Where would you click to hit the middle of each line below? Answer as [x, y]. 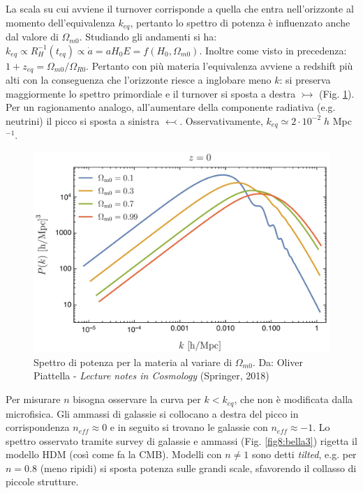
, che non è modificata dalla [294, 399]
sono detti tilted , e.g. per [304, 454]
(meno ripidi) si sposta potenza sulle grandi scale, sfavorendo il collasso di [198, 468]
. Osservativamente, [221, 120]
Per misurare [33, 399]
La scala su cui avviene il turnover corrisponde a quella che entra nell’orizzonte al [180, 8]
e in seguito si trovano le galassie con [189, 427]
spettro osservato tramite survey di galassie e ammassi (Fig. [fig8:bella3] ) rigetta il [181, 440]
